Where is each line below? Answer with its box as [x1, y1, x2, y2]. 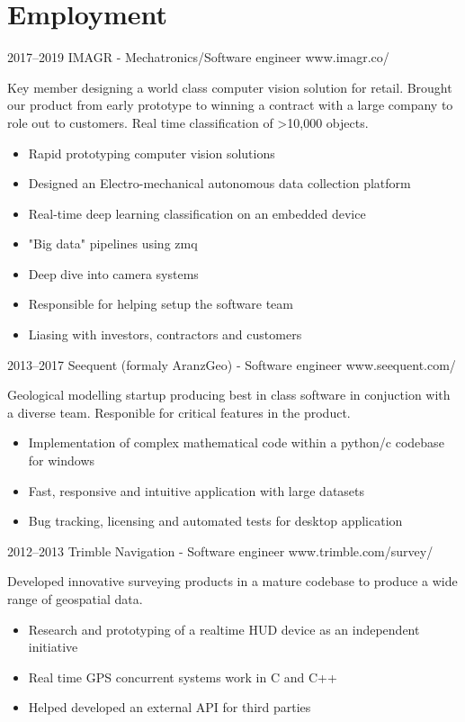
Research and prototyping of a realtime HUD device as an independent [28, 619, 420, 638]
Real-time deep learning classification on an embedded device [28, 203, 366, 222]
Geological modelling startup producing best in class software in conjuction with [7, 385, 451, 404]
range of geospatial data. [7, 590, 143, 608]
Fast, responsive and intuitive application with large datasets [28, 481, 365, 500]
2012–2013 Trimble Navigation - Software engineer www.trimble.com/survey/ [7, 541, 434, 560]
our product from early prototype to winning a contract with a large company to [7, 95, 453, 114]
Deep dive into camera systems [28, 264, 199, 283]
